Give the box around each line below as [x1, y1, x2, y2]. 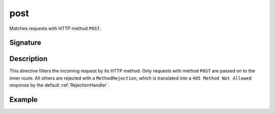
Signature [9, 39, 42, 47]
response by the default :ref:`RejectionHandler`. [9, 82, 109, 88]
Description [9, 55, 48, 63]
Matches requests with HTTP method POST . [9, 25, 101, 31]
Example [9, 95, 38, 104]
